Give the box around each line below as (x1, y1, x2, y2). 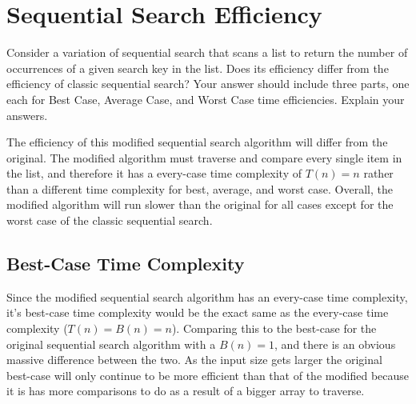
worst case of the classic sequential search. (6, 212, 213, 229)
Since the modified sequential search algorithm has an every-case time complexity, (6, 288, 408, 305)
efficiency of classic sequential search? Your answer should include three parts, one (6, 75, 410, 92)
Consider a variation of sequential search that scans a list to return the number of (6, 44, 408, 61)
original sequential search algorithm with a (6, 335, 216, 352)
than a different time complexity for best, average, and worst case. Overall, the (6, 180, 393, 197)
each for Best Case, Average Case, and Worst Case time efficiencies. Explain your (6, 90, 405, 107)
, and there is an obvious (274, 335, 396, 352)
